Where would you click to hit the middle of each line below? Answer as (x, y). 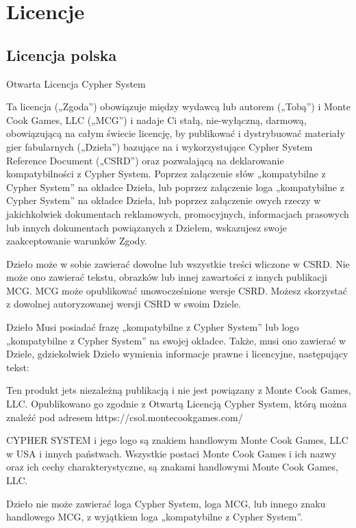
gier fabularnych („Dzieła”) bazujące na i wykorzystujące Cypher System (160, 146)
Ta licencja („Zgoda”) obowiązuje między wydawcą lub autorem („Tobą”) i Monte (178, 106)
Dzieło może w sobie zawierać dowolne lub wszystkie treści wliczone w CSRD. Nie (178, 263)
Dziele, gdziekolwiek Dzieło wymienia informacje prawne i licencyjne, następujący (177, 354)
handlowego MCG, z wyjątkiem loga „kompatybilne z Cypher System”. (155, 517)
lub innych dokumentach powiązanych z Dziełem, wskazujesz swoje (147, 227)
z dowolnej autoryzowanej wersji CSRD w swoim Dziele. (124, 304)
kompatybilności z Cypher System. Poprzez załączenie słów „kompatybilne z (166, 174)
